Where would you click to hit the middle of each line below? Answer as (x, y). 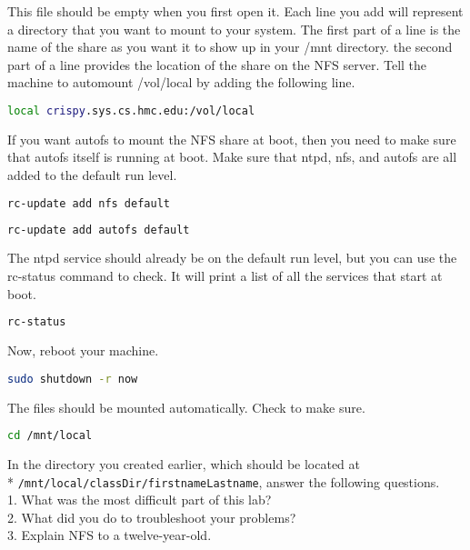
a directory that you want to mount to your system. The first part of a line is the (234, 29)
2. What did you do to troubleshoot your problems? (152, 517)
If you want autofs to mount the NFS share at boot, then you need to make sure (232, 139)
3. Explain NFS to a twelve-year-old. (110, 535)
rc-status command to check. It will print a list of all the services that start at (225, 275)
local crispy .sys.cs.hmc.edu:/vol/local (131, 110)
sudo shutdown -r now (73, 379)
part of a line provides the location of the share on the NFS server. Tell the (217, 64)
